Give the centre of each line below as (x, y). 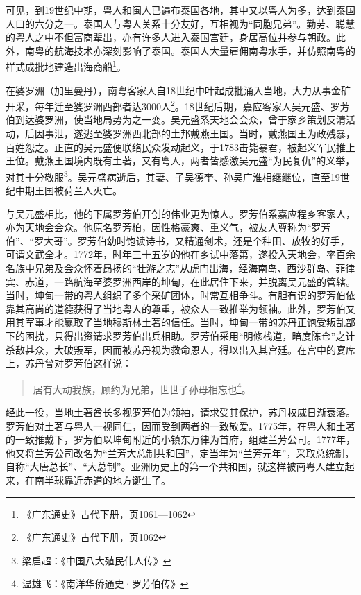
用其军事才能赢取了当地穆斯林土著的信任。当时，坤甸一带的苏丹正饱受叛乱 (176, 322)
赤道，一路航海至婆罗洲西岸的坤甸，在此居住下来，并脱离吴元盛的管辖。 (190, 281)
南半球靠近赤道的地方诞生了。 (102, 480)
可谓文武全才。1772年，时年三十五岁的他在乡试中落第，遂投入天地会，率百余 (180, 254)
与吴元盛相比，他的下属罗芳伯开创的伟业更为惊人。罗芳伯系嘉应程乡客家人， (180, 213)
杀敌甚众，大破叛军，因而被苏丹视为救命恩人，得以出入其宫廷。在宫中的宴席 (180, 349)
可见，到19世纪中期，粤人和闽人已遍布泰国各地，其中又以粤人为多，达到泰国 (180, 10)
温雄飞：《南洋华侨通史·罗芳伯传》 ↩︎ (105, 584)
